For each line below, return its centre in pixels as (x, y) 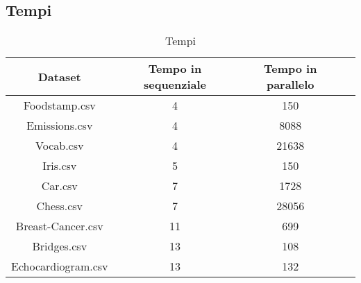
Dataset (59, 76)
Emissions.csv (60, 126)
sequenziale (175, 85)
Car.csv (59, 186)
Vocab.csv (60, 146)
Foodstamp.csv (59, 105)
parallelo (290, 85)
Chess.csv (59, 206)
